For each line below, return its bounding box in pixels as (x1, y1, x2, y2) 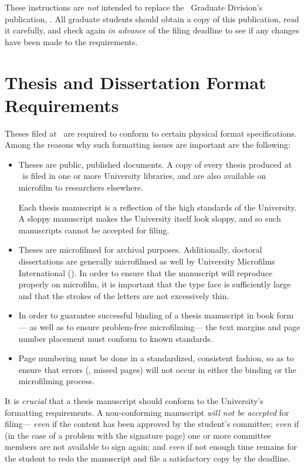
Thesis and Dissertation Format (5, 70, 266, 94)
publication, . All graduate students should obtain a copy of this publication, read (5, 12, 299, 25)
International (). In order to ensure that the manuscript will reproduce (18, 266, 273, 279)
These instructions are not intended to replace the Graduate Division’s (5, 1, 263, 13)
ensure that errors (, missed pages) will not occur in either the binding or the (18, 363, 296, 375)
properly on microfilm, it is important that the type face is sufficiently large (18, 278, 291, 290)
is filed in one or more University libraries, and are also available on (22, 169, 266, 182)
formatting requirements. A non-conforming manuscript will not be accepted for (5, 406, 289, 418)
